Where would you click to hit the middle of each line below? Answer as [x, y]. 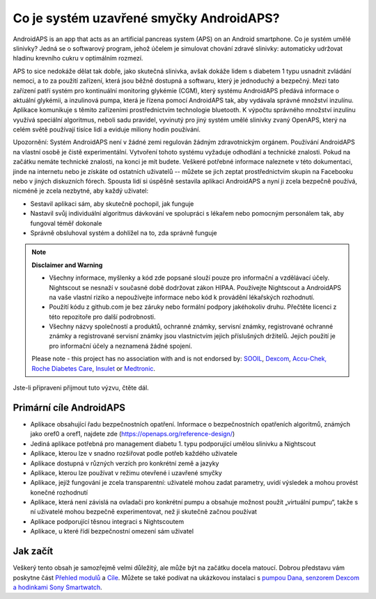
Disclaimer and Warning [67, 265]
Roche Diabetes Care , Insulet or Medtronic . [94, 368]
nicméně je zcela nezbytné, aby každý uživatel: [81, 191]
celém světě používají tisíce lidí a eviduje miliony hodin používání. [107, 129]
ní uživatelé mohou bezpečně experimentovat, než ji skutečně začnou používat [144, 512]
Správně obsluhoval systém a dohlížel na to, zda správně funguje [124, 232]
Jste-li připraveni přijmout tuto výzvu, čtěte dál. [81, 388]
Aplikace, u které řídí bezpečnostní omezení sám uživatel [112, 532]
